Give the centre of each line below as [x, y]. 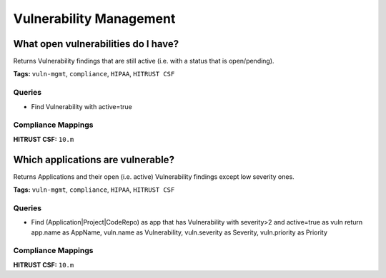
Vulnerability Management [94, 19]
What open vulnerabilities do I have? [96, 44]
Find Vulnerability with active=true [81, 106]
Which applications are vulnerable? [94, 159]
